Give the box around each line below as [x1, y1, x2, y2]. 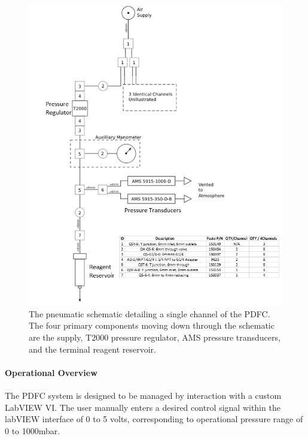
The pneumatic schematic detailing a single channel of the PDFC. [29, 307, 270, 320]
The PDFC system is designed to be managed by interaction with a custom [5, 389, 282, 402]
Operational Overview [5, 366, 97, 378]
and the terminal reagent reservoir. [29, 342, 156, 355]
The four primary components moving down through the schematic [29, 319, 275, 332]
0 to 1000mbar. [5, 424, 60, 437]
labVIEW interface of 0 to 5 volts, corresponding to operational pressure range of [5, 413, 303, 425]
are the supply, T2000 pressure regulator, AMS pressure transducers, [29, 331, 280, 344]
